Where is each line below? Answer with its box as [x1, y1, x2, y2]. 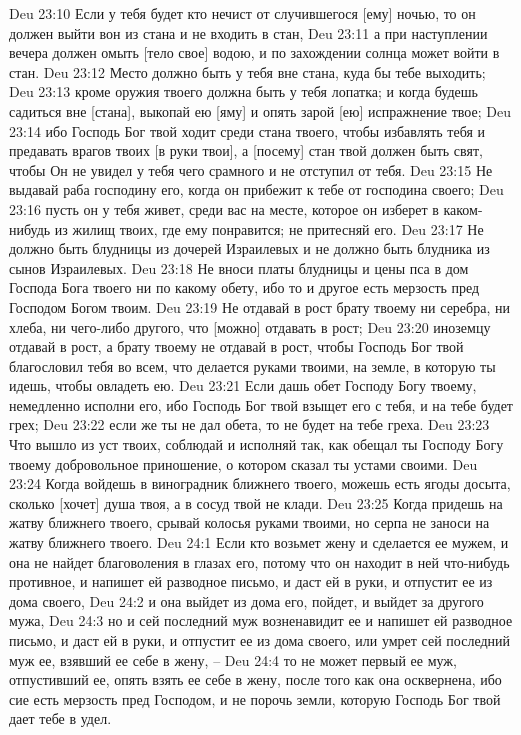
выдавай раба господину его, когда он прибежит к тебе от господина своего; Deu [9, 179, 504, 200]
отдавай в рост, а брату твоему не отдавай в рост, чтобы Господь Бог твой [9, 336, 464, 357]
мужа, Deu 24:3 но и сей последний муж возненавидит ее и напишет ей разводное [9, 610, 513, 631]
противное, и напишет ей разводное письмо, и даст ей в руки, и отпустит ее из [9, 571, 493, 592]
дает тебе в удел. [9, 708, 112, 729]
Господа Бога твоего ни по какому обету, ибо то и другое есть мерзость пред [9, 277, 480, 298]
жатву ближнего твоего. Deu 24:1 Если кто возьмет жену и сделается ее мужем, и [9, 532, 509, 553]
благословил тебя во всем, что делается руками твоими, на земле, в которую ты [9, 355, 496, 376]
